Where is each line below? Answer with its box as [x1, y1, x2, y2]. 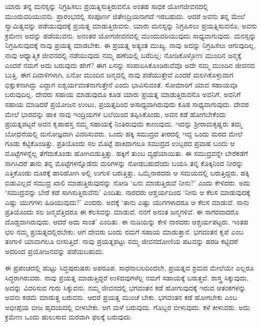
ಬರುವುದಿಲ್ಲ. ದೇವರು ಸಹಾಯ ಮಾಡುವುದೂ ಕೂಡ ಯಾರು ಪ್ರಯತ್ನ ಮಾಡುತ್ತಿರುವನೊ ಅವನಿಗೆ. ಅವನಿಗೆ [5, 89, 241, 99]
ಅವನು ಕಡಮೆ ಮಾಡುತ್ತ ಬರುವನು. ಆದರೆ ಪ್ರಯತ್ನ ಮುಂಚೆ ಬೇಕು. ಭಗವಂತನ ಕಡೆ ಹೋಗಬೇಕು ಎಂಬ [5, 292, 237, 302]
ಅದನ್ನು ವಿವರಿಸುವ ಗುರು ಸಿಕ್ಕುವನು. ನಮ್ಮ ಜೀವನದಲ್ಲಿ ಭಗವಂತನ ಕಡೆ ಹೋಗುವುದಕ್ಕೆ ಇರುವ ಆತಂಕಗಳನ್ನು [5, 282, 246, 292]
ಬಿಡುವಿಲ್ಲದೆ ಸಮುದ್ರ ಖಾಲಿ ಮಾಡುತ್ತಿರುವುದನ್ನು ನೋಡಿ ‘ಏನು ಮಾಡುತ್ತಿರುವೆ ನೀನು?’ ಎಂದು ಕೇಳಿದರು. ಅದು [5, 177, 250, 187]
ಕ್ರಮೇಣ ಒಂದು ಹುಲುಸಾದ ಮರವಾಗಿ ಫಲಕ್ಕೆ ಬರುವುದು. [5, 311, 132, 322]
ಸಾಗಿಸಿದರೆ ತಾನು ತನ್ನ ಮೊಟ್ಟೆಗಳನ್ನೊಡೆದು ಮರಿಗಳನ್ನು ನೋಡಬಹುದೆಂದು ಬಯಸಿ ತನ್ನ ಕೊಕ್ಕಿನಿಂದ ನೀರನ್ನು [5, 157, 243, 168]
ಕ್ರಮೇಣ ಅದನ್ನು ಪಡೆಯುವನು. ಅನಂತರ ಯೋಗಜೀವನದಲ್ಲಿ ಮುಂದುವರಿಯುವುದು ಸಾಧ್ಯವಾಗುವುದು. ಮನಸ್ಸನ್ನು [5, 30, 256, 40]
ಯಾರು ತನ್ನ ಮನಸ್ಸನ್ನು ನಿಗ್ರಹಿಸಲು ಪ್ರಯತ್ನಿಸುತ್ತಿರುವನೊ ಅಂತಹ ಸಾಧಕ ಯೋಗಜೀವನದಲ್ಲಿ [5, 1, 208, 11]
